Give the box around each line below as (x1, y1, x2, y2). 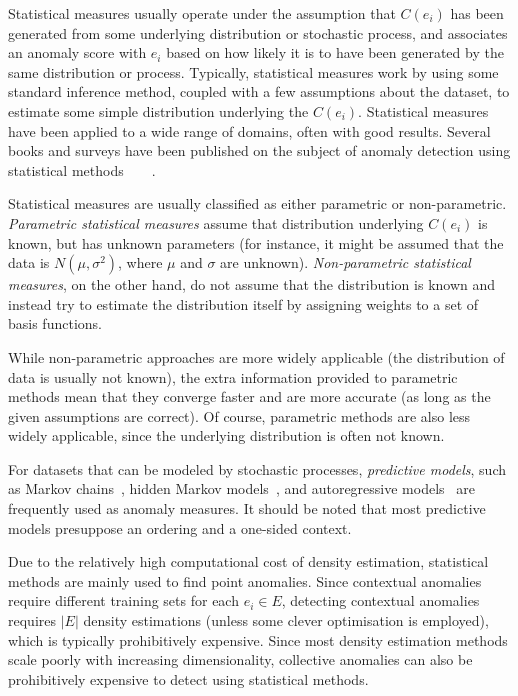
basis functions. (8, 313, 102, 334)
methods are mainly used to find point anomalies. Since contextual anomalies (8, 570, 482, 591)
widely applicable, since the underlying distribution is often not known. (8, 425, 445, 446)
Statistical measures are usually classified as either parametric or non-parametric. (8, 193, 507, 214)
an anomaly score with (8, 42, 147, 63)
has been (450, 3, 504, 23)
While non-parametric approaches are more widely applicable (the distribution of (8, 346, 505, 367)
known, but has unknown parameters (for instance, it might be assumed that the (8, 232, 504, 253)
